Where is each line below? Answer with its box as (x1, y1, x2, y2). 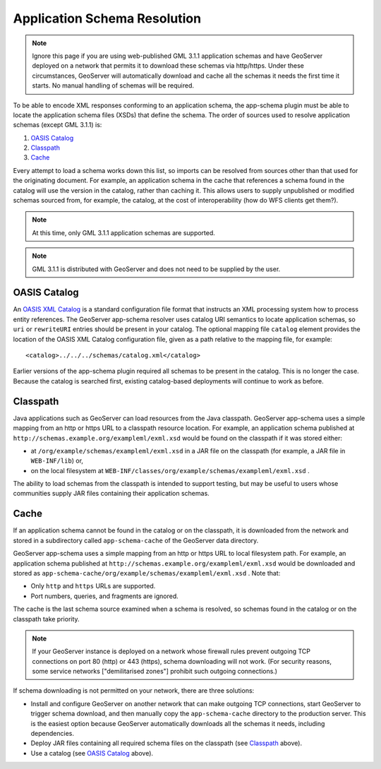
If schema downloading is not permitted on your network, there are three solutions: (13, 686, 255, 695)
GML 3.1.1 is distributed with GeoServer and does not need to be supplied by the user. (32, 265, 281, 273)
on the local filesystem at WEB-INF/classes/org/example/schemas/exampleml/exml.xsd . (30, 466, 310, 475)
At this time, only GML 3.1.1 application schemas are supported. (32, 228, 215, 237)
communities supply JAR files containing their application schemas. (13, 489, 210, 498)
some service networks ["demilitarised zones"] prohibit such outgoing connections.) (32, 667, 278, 676)
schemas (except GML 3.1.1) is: (13, 121, 102, 129)
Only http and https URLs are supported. (30, 582, 156, 590)
